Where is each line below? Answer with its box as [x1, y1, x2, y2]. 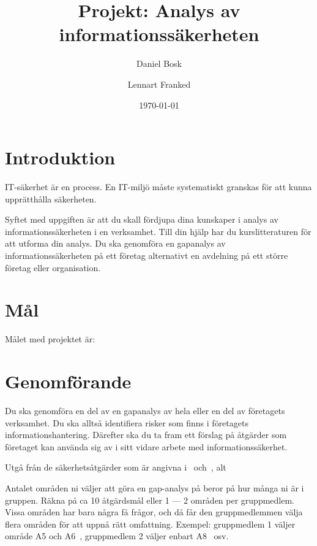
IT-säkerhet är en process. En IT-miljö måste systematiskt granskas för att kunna [5, 180, 312, 193]
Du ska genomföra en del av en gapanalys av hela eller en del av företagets [5, 404, 285, 417]
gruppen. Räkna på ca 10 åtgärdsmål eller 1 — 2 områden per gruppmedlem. [5, 493, 295, 506]
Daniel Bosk [136, 57, 182, 70]
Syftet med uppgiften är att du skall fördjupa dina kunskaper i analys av [5, 213, 278, 226]
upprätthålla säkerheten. [5, 192, 97, 205]
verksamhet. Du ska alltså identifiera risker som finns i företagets [5, 416, 248, 429]
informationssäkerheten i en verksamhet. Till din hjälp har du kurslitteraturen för [5, 225, 311, 237]
